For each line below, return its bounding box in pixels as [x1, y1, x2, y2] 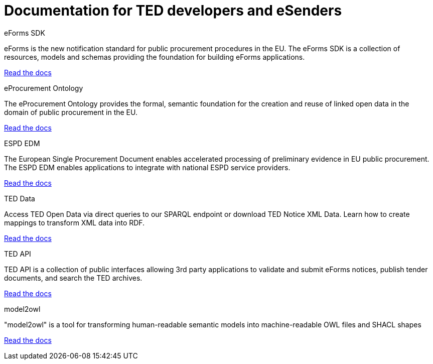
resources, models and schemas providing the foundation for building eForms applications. [4, 52, 305, 61]
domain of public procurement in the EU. [4, 107, 137, 116]
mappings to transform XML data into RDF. [4, 218, 145, 227]
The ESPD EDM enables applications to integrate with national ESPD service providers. [4, 163, 291, 172]
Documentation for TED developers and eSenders [4, 2, 342, 19]
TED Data [4, 194, 35, 203]
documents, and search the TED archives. [4, 273, 142, 282]
